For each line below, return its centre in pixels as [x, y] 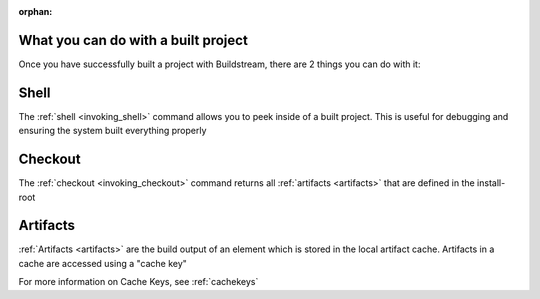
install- [491, 183]
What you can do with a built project [133, 40]
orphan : [35, 11]
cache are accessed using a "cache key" [102, 263]
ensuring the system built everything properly [112, 131]
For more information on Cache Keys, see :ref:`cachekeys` [138, 282]
